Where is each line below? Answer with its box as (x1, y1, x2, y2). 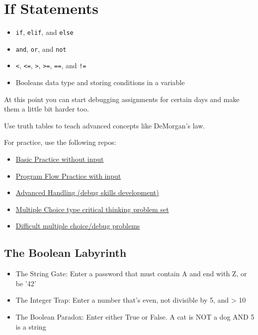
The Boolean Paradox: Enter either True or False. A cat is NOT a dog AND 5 (15, 312, 255, 322)
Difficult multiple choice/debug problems (15, 221, 140, 231)
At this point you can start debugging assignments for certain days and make (4, 94, 240, 104)
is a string (15, 321, 46, 332)
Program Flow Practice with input (15, 170, 121, 181)
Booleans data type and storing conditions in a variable (15, 77, 185, 88)
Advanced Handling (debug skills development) (15, 187, 159, 198)
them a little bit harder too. (4, 104, 89, 114)
